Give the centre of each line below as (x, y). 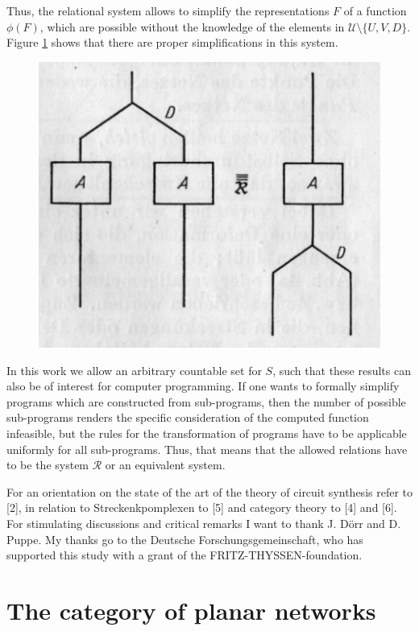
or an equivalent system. (165, 465)
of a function (375, 10)
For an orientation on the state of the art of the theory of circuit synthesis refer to (209, 491)
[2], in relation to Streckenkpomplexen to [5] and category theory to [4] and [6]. (202, 507)
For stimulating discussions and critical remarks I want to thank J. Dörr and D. (204, 523)
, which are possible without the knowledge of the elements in (192, 26)
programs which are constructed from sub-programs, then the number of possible (206, 401)
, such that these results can (342, 370)
